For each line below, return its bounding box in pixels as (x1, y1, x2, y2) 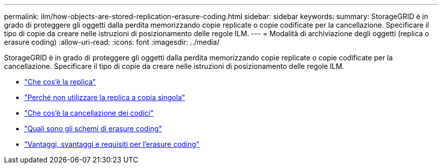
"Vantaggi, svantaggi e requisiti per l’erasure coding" (24, 140, 200, 148)
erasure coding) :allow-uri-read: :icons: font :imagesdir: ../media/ (4, 38, 220, 46)
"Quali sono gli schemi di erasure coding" (24, 124, 162, 133)
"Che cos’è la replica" (24, 77, 96, 86)
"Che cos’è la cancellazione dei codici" (24, 109, 154, 117)
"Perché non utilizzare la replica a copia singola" (24, 93, 185, 102)
